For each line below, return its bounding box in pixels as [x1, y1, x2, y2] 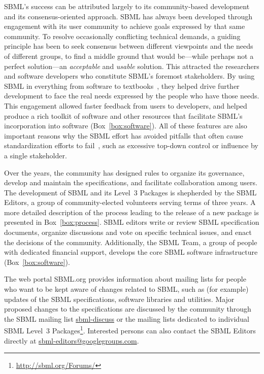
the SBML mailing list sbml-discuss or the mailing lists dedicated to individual [4, 313, 249, 324]
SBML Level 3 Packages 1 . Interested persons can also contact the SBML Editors [4, 324, 256, 336]
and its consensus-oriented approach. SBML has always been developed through [4, 11, 253, 21]
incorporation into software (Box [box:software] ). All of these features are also [4, 120, 247, 131]
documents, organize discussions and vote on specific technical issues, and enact [4, 227, 252, 237]
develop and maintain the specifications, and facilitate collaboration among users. [4, 177, 257, 188]
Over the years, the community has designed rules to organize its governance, [4, 167, 245, 178]
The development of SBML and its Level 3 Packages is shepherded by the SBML [4, 187, 257, 197]
